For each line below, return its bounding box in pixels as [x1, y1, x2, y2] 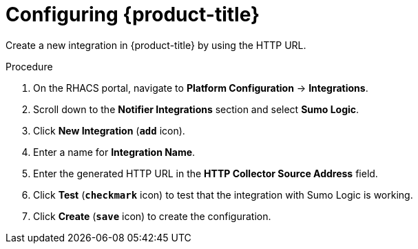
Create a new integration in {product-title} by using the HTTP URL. [6, 39, 306, 51]
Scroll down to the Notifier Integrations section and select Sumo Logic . [33, 103, 359, 115]
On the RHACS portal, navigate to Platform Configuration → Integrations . [33, 81, 368, 94]
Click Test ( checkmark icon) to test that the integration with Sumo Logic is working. [33, 188, 413, 201]
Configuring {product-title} [6, 3, 260, 26]
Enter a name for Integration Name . [33, 146, 196, 158]
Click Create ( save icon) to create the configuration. [33, 210, 271, 222]
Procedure [6, 60, 53, 72]
